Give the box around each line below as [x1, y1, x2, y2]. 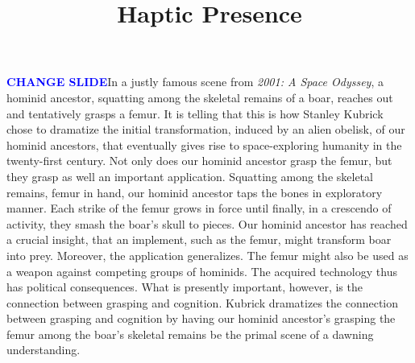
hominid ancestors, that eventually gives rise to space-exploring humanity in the [6, 136, 402, 153]
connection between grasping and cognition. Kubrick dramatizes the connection [6, 294, 399, 311]
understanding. [6, 341, 81, 358]
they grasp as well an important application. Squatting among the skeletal [6, 167, 373, 184]
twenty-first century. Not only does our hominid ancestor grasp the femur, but [6, 152, 392, 169]
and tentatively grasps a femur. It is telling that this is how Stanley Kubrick [6, 105, 384, 122]
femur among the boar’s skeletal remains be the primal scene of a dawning [6, 325, 374, 342]
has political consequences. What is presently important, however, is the [6, 278, 363, 295]
